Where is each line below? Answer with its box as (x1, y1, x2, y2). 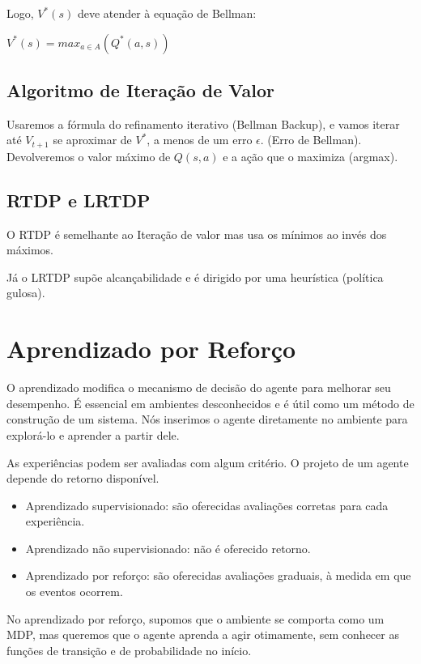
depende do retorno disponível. (6, 470, 159, 487)
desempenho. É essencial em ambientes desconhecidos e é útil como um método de (6, 394, 415, 411)
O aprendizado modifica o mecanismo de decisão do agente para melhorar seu (6, 379, 391, 396)
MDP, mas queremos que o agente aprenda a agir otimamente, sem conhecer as (6, 626, 399, 643)
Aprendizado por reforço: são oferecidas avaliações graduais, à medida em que (25, 567, 411, 584)
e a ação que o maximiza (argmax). (223, 147, 398, 164)
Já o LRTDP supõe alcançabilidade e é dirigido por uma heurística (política (6, 268, 384, 285)
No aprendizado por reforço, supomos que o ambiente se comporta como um (6, 610, 385, 627)
